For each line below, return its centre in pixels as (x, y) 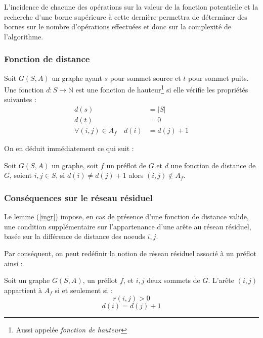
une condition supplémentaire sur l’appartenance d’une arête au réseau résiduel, (128, 226)
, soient (21, 175)
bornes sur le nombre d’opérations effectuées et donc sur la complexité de (118, 27)
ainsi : (13, 263)
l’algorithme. (24, 36)
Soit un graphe (27, 280)
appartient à (23, 290)
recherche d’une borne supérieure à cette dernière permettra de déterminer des (126, 16)
